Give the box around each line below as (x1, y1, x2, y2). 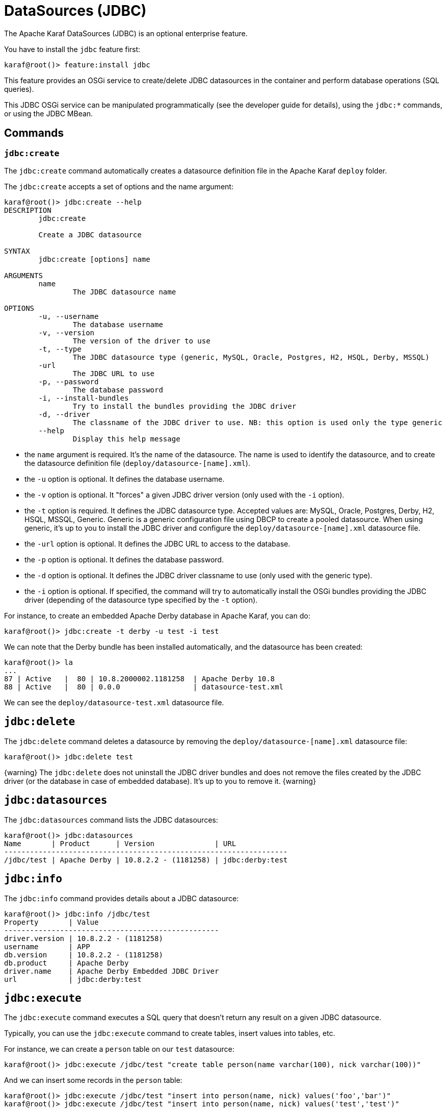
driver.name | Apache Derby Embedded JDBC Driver (4, 967, 219, 975)
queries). (4, 84, 34, 93)
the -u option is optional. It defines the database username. (24, 474, 225, 483)
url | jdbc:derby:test (4, 975, 142, 983)
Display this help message (72, 434, 180, 443)
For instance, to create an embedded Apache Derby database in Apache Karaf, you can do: (4, 611, 310, 620)
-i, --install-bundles (38, 393, 129, 402)
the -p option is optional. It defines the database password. (24, 555, 224, 564)
